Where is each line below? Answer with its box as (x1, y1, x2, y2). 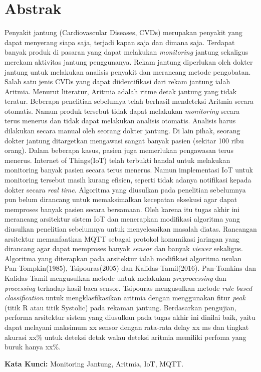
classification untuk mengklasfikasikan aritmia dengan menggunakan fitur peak (5, 292, 245, 303)
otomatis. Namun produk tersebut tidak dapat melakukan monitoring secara (5, 105, 240, 116)
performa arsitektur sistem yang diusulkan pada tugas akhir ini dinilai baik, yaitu (5, 312, 255, 322)
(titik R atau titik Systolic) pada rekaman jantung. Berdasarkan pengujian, (5, 302, 236, 312)
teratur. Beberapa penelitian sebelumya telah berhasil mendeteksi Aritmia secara (5, 96, 253, 106)
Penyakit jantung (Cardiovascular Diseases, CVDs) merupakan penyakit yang (5, 27, 242, 38)
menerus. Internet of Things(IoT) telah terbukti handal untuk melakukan (5, 154, 230, 165)
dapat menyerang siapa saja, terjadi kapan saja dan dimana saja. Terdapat (5, 37, 235, 47)
